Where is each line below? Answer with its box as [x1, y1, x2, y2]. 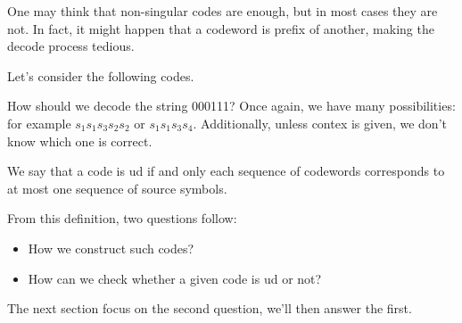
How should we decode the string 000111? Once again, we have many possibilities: [7, 96, 456, 115]
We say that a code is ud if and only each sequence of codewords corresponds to [7, 161, 445, 180]
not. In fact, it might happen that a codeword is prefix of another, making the [7, 19, 434, 37]
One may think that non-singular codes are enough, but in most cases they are [7, 2, 438, 20]
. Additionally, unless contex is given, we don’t [193, 113, 447, 132]
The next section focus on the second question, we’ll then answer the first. [7, 299, 412, 318]
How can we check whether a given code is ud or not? [28, 269, 322, 287]
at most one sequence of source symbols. [7, 178, 227, 197]
